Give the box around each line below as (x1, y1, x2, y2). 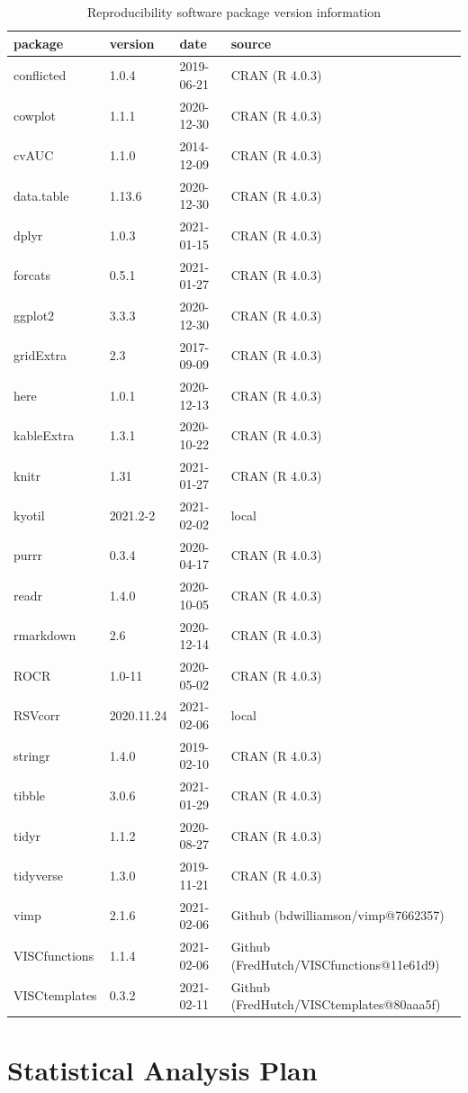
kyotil (13, 506, 45, 525)
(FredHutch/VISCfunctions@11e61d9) (230, 954, 440, 973)
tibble (13, 786, 46, 805)
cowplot (13, 105, 57, 124)
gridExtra (13, 346, 67, 365)
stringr (13, 745, 50, 764)
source (230, 33, 272, 52)
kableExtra (13, 426, 75, 445)
